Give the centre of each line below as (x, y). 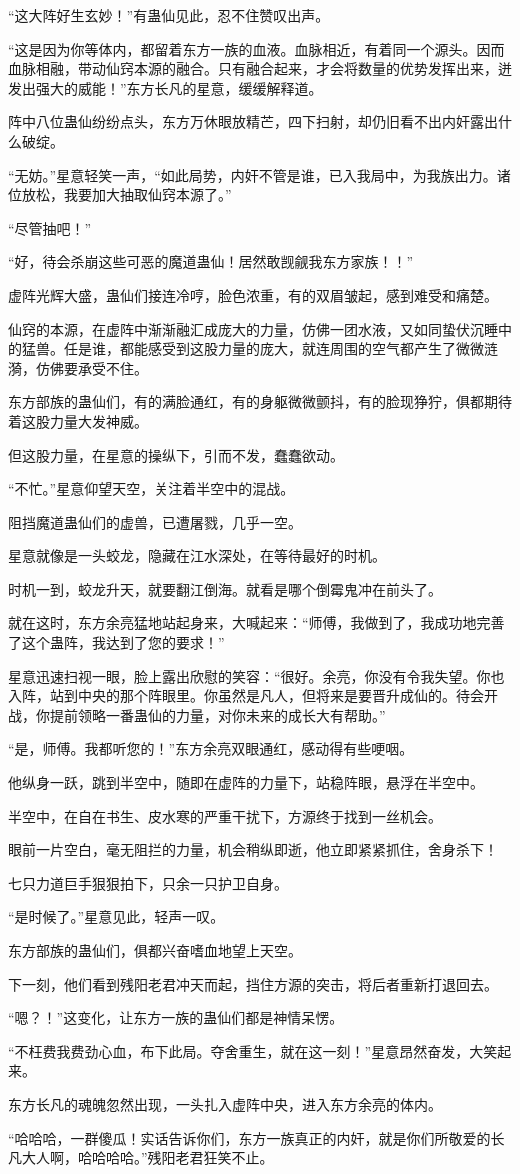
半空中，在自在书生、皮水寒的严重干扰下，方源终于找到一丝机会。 (225, 815)
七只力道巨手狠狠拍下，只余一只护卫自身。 (148, 882)
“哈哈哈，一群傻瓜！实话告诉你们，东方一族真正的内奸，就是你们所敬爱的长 (256, 1137)
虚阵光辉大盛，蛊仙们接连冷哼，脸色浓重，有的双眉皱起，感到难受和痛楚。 (253, 294)
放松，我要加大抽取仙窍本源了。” (126, 194)
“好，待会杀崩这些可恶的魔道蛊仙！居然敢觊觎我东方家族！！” (211, 261)
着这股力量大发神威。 (78, 420)
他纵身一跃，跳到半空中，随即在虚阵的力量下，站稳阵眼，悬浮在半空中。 (246, 782)
